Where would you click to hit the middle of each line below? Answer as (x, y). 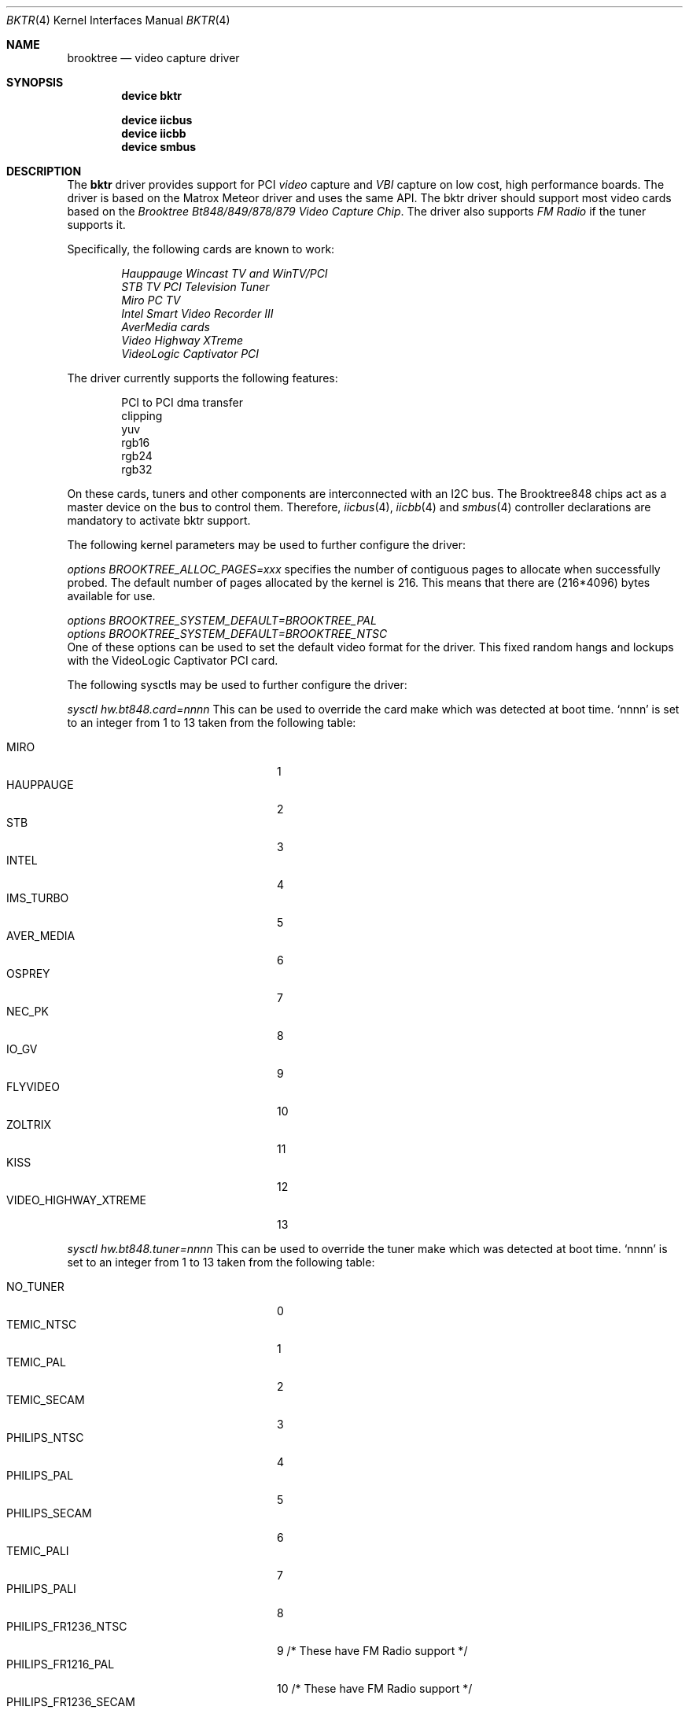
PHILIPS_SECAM (49, 1513)
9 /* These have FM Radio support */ (372, 1651)
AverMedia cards (166, 327)
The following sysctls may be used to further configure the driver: (237, 685)
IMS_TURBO (38, 898)
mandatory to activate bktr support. (159, 520)
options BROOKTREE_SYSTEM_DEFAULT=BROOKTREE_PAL (222, 620)
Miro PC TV (151, 300)
